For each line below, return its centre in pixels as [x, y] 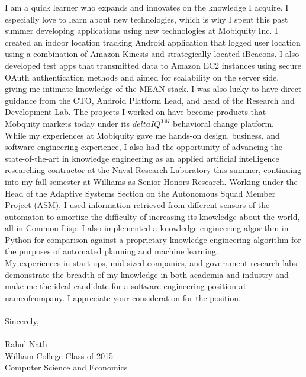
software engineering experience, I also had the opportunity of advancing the [144, 147]
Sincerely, [22, 321]
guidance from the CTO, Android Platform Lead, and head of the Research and [150, 100]
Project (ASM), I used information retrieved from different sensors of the [137, 205]
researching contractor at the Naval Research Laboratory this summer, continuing [153, 170]
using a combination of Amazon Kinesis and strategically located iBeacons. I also [152, 54]
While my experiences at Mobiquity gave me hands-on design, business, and [142, 135]
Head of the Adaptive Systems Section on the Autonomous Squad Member [140, 193]
